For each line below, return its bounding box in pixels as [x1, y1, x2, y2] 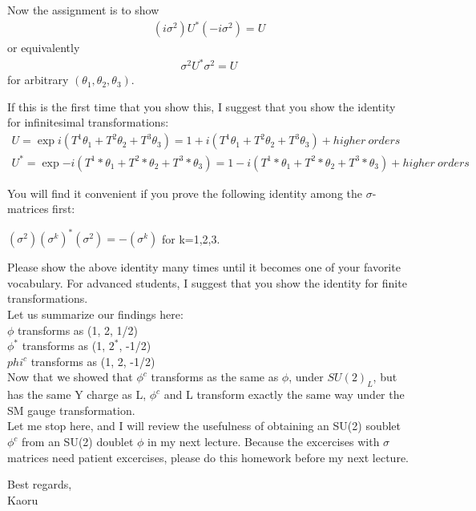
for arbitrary [7, 71, 69, 88]
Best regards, [7, 476, 72, 493]
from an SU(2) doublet [22, 433, 134, 450]
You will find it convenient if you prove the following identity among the [7, 184, 363, 201]
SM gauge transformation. [7, 401, 135, 418]
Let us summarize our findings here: [7, 306, 184, 323]
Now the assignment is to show [7, 2, 159, 18]
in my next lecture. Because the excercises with [147, 433, 380, 450]
